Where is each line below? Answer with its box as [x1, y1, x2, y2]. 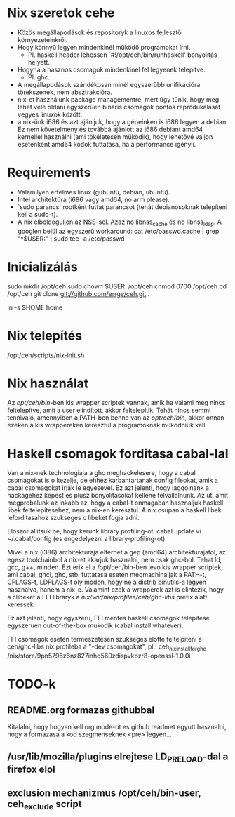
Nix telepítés [7, 328, 83, 343]
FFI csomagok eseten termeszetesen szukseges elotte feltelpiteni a [7, 635, 202, 644]
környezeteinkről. [17, 35, 68, 44]
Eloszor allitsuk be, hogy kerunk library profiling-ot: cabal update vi [7, 527, 201, 536]
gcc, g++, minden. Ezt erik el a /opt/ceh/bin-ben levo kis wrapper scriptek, [7, 563, 223, 571]
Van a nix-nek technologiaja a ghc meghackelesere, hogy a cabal [7, 469, 196, 477]
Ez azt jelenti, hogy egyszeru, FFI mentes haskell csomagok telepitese [7, 614, 210, 623]
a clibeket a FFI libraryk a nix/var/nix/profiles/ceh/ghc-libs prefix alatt [7, 593, 208, 602]
